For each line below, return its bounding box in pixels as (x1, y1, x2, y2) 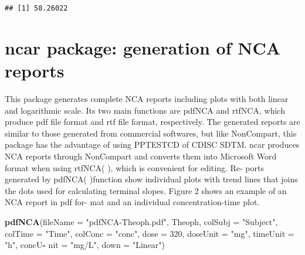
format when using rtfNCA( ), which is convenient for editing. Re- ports (5, 161, 264, 174)
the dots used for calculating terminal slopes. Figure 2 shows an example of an (5, 184, 287, 196)
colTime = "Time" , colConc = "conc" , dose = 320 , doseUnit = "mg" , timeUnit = (5, 227, 294, 239)
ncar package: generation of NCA (5, 35, 281, 59)
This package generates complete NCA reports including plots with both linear (5, 92, 289, 104)
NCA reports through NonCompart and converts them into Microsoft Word (5, 149, 277, 162)
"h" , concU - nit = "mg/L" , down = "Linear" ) (5, 239, 165, 251)
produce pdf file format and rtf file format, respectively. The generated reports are (5, 115, 300, 128)
